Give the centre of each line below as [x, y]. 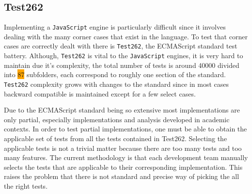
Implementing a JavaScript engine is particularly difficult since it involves [115, 27]
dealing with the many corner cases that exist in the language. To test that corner [126, 36]
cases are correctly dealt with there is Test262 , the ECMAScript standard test [121, 46]
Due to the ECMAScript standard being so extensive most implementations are [122, 110]
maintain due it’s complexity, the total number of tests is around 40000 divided [122, 65]
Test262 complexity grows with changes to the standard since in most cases [117, 84]
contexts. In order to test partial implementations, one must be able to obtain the [126, 129]
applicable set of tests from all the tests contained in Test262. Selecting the [116, 138]
